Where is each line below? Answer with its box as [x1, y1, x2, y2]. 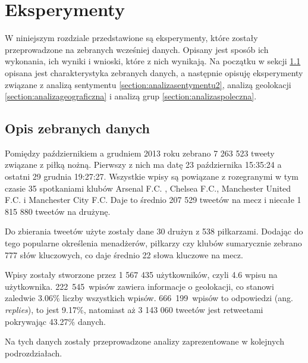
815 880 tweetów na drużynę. [5, 205, 111, 217]
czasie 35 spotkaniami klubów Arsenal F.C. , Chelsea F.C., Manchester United [5, 181, 291, 194]
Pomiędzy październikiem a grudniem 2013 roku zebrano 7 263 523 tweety [5, 146, 275, 159]
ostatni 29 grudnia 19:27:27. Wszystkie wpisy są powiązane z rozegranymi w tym [5, 170, 298, 183]
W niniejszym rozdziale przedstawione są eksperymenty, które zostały [5, 32, 258, 44]
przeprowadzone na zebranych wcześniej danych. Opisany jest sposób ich [5, 43, 269, 55]
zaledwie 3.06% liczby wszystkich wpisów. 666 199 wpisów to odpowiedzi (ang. [5, 292, 293, 304]
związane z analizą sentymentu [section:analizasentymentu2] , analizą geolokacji [5, 78, 291, 90]
